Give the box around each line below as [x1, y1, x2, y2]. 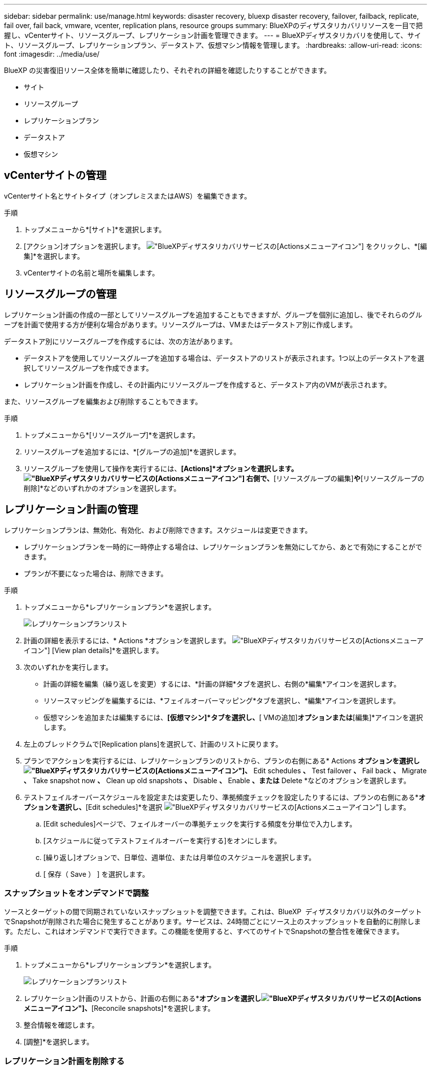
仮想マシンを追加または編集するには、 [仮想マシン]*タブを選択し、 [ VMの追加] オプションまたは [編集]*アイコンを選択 [43, 713, 423, 722]
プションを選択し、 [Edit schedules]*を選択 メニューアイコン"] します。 [24, 802, 410, 811]
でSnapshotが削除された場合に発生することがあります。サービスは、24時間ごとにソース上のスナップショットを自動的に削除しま [4, 917, 421, 926]
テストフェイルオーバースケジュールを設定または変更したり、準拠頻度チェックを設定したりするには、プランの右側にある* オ [24, 793, 426, 801]
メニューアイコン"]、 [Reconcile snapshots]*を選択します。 [24, 1004, 215, 1013]
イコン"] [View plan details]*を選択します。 [24, 646, 163, 655]
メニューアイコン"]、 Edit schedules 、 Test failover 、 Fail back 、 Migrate [184, 766, 427, 775]
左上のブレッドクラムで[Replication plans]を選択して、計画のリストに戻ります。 [24, 739, 282, 748]
